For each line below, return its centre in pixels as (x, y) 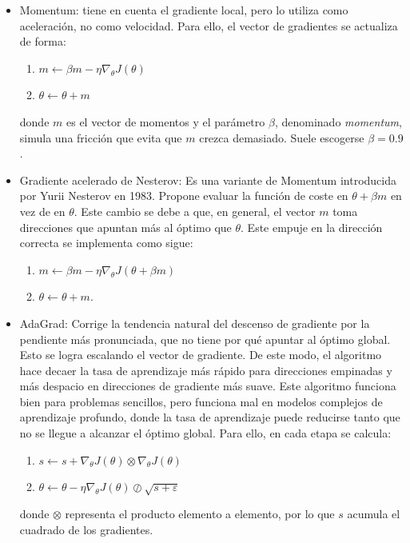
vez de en (42, 211)
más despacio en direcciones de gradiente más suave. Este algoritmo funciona (208, 386)
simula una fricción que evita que (101, 137)
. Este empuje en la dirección (312, 227)
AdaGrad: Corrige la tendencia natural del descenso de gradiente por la (195, 323)
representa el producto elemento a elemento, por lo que (200, 514)
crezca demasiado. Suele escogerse (282, 137)
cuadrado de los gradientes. (86, 529)
